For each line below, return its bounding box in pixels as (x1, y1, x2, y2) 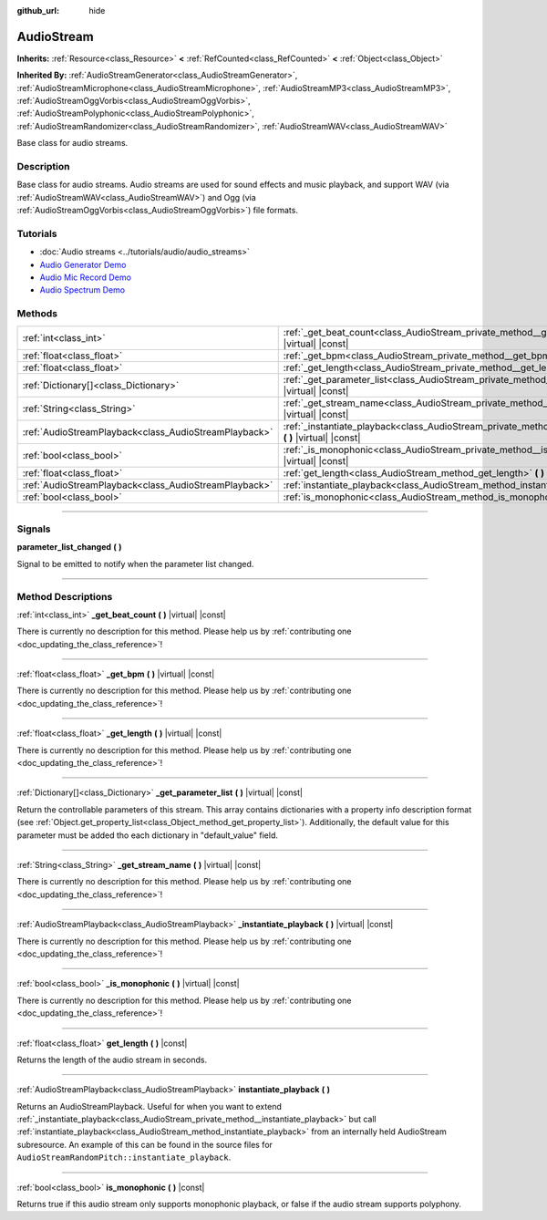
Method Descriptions (16, 590, 113, 603)
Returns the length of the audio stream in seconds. (16, 1054, 208, 1065)
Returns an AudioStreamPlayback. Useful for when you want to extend (16, 1101, 282, 1111)
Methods (16, 307, 58, 320)
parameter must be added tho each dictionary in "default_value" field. (16, 830, 278, 841)
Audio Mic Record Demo (39, 272, 132, 283)
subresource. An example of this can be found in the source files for (16, 1139, 273, 1150)
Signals (16, 522, 51, 535)
